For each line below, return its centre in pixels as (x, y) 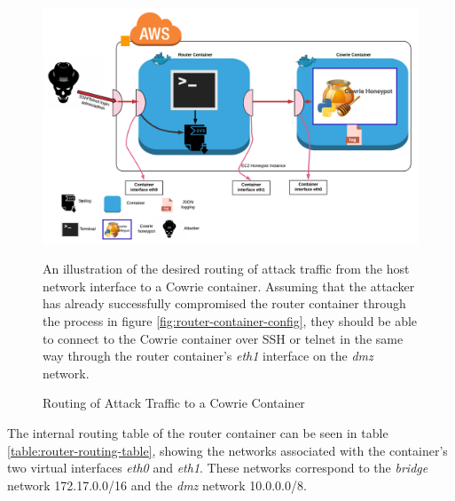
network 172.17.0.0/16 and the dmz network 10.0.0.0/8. (157, 485)
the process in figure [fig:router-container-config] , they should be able (230, 321)
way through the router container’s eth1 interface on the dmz (208, 356)
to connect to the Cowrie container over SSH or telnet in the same (223, 338)
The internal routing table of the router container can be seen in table (198, 433)
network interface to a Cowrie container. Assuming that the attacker (229, 286)
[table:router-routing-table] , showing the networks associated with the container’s (227, 450)
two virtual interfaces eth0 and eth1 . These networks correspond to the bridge (218, 468)
